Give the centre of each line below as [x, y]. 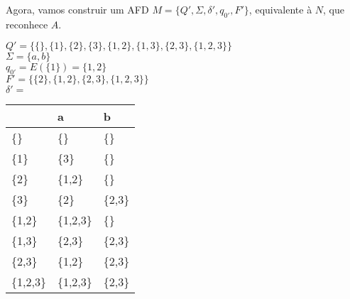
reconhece [27, 24]
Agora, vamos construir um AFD [77, 9]
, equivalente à [280, 9]
